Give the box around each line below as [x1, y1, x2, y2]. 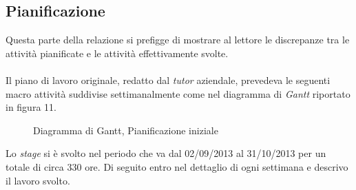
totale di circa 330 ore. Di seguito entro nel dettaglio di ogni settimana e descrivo [6, 159, 348, 173]
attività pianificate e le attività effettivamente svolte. [6, 45, 229, 60]
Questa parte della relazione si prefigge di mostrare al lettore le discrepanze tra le [6, 32, 350, 47]
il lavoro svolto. [6, 173, 70, 187]
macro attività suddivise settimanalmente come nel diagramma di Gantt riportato [6, 86, 350, 101]
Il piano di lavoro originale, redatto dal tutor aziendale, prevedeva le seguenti [6, 72, 331, 87]
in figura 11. [6, 100, 56, 114]
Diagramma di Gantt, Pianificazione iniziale [33, 123, 218, 137]
